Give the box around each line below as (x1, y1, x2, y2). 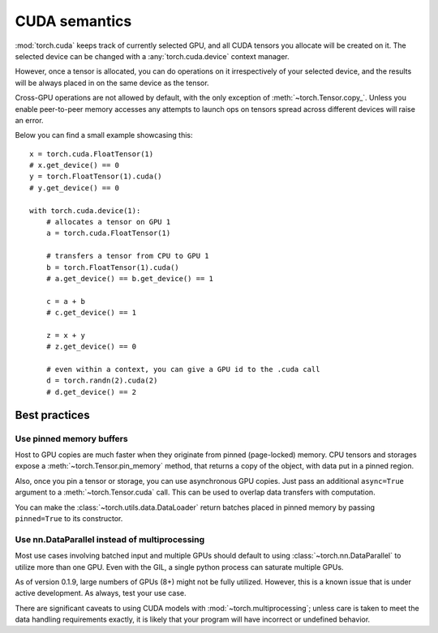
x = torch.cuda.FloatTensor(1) (29, 149, 154, 158)
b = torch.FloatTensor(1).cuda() (45, 263, 180, 272)
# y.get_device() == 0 (29, 183, 120, 192)
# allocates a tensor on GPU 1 (45, 217, 171, 227)
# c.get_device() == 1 (45, 308, 137, 318)
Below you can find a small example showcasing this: (15, 130, 193, 140)
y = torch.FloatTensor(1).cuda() (29, 172, 162, 182)
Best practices (15, 408, 90, 421)
